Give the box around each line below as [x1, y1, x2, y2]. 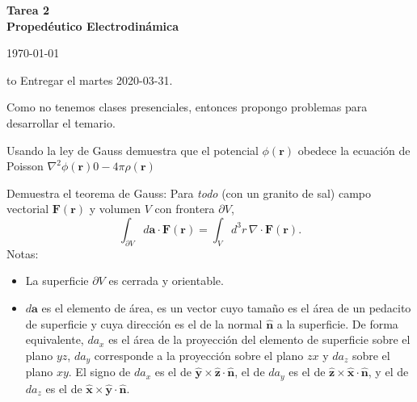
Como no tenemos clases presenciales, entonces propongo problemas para [6, 98, 368, 115]
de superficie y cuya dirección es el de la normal [25, 315, 263, 332]
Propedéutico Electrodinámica [6, 17, 179, 34]
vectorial [6, 200, 49, 217]
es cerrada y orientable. [108, 272, 224, 289]
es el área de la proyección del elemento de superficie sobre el [108, 331, 411, 348]
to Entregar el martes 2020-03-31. [6, 71, 173, 88]
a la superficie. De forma [276, 315, 398, 332]
